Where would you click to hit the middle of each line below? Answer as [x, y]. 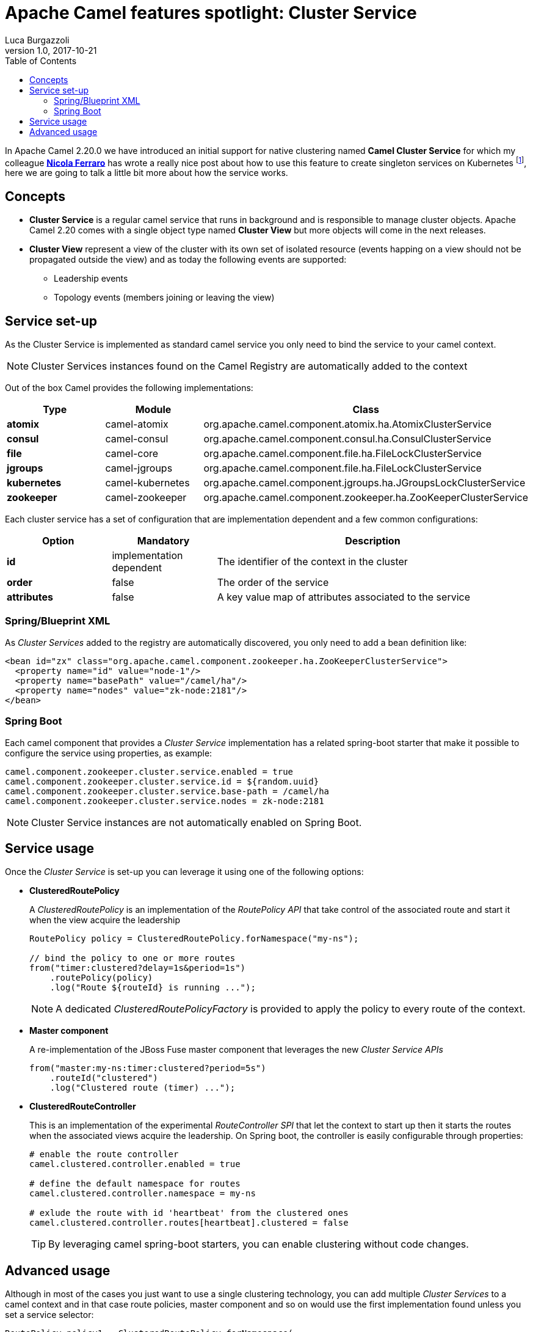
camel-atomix [137, 424]
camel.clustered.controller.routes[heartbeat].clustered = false [189, 1223]
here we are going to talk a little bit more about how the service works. [147, 173]
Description [373, 541]
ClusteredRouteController [83, 1107]
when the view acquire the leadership [105, 920]
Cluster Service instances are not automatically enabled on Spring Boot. [197, 822]
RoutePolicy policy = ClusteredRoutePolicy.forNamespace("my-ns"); [194, 939]
